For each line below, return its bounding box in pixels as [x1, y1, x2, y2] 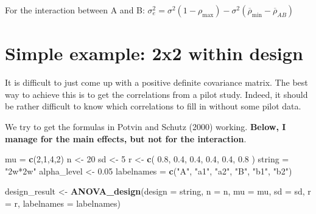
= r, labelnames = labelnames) [5, 196, 121, 209]
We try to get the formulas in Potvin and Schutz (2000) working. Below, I [5, 120, 286, 133]
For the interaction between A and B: [5, 4, 145, 16]
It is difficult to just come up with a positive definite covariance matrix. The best [5, 76, 308, 89]
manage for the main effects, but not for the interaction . [5, 132, 247, 145]
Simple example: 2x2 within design [5, 41, 303, 66]
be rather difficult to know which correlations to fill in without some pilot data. [5, 100, 301, 112]
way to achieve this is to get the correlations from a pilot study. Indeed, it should [5, 88, 308, 100]
